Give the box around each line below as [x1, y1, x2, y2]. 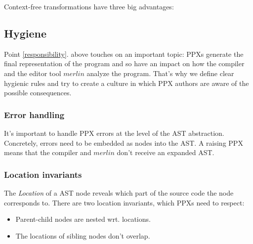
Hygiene [4, 25, 46, 41]
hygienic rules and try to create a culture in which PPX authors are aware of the [4, 78, 249, 88]
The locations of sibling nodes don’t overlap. [15, 230, 150, 241]
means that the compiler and [4, 147, 91, 158]
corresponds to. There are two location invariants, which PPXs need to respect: [4, 197, 245, 207]
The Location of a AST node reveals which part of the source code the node [4, 187, 234, 198]
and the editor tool [4, 68, 61, 78]
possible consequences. [4, 87, 72, 98]
